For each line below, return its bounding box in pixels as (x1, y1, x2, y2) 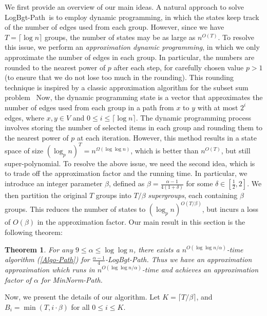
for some (186, 178, 213, 188)
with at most (197, 102, 238, 112)
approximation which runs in (5, 264, 95, 274)
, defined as (108, 178, 145, 188)
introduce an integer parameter (5, 178, 103, 188)
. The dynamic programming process (136, 112, 251, 123)
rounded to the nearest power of (5, 62, 106, 72)
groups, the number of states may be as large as (45, 31, 196, 42)
